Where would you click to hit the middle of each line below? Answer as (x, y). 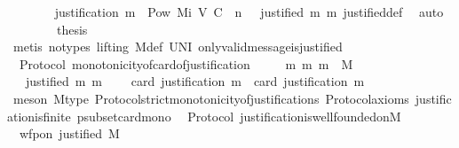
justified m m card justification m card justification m (195, 81)
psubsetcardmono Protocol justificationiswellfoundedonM (239, 116)
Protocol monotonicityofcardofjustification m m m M (186, 63)
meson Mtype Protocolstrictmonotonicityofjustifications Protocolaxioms (211, 98)
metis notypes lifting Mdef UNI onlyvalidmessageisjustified (178, 47)
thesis (72, 29)
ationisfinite (39, 116)
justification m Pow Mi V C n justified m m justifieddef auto (249, 12)
